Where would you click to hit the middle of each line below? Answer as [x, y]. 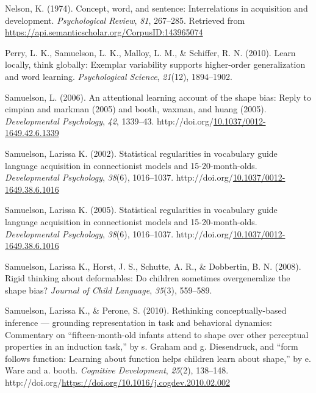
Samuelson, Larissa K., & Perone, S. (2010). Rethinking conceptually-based [146, 310]
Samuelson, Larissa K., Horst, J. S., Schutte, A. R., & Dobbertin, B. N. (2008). [153, 266]
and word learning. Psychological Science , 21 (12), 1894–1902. [119, 76]
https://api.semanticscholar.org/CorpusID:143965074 [104, 32]
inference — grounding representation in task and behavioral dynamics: [138, 323]
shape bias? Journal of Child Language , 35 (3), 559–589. [109, 290]
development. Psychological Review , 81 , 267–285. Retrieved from [125, 20]
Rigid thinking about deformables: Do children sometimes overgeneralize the [148, 278]
